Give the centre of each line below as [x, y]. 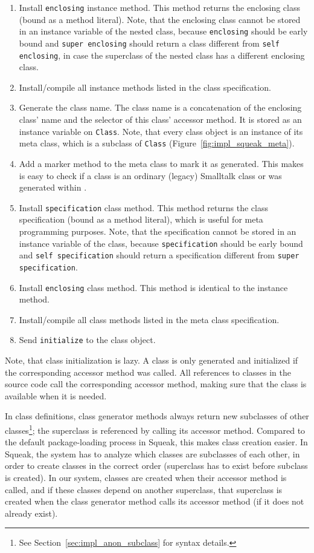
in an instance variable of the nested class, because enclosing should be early [163, 31]
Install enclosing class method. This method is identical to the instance [153, 287]
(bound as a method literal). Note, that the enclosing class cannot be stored [160, 19]
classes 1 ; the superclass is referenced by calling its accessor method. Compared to [155, 429]
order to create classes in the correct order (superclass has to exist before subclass [156, 466]
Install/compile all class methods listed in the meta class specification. [149, 319]
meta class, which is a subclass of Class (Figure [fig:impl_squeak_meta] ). [157, 143]
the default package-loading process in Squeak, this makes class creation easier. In [156, 442]
